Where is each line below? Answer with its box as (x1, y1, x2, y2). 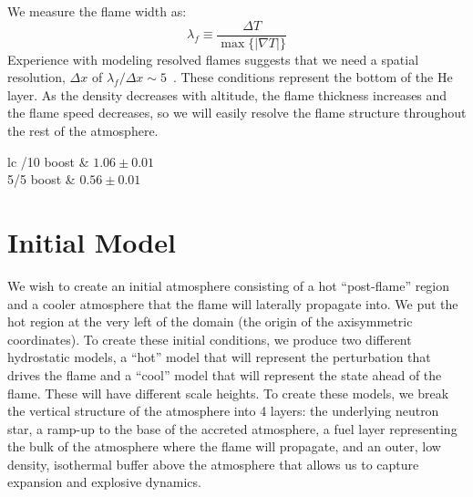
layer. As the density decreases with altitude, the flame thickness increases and (7, 85, 447, 104)
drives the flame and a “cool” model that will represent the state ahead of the (7, 365, 442, 384)
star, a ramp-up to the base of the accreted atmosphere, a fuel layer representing (7, 419, 458, 438)
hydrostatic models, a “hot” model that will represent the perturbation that (7, 347, 431, 367)
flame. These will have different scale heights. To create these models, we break (7, 383, 449, 402)
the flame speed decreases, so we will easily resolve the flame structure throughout (7, 103, 467, 122)
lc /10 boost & (7, 151, 89, 171)
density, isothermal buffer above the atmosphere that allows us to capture (7, 454, 419, 473)
